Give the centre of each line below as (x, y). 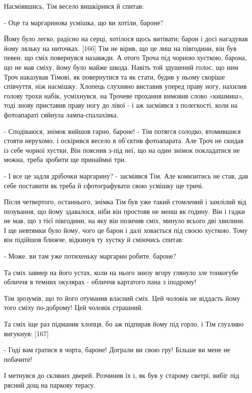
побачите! (18, 359)
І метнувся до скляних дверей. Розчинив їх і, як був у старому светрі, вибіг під (122, 375)
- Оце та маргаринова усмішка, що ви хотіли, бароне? (84, 22)
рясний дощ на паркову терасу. (50, 385)
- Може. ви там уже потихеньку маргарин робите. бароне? (90, 256)
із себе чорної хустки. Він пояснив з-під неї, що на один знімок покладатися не (122, 150)
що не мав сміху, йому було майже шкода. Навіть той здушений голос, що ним (121, 67)
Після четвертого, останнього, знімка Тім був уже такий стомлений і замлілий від (125, 202)
